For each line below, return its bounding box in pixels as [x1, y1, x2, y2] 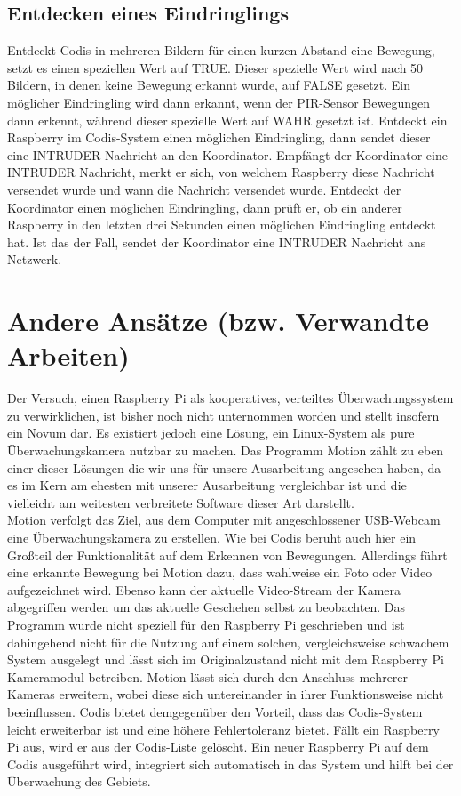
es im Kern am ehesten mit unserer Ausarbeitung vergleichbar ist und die [7, 476, 407, 494]
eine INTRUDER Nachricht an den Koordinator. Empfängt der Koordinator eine [7, 145, 448, 164]
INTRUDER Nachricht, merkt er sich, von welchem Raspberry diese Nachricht [7, 163, 435, 181]
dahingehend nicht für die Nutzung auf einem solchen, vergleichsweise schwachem [7, 632, 449, 651]
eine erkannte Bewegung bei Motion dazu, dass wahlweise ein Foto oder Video [7, 563, 433, 582]
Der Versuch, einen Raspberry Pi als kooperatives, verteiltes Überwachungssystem [7, 389, 454, 407]
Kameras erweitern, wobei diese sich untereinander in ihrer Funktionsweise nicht [7, 685, 444, 704]
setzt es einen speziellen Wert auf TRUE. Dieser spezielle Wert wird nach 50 [7, 58, 424, 76]
